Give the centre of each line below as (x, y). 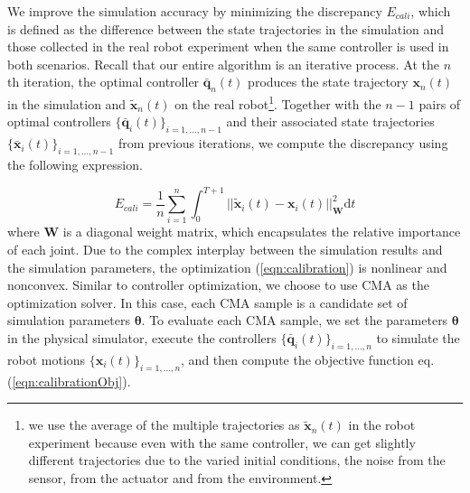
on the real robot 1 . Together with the (278, 102)
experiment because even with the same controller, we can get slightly (222, 442)
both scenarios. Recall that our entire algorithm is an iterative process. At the (223, 64)
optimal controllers (59, 121)
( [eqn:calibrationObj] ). (69, 381)
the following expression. (75, 165)
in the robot (382, 425)
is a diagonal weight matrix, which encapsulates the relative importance (262, 232)
